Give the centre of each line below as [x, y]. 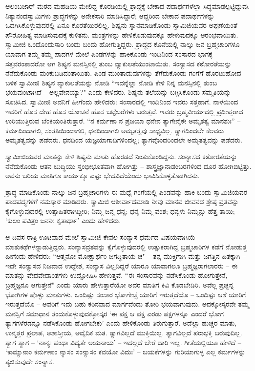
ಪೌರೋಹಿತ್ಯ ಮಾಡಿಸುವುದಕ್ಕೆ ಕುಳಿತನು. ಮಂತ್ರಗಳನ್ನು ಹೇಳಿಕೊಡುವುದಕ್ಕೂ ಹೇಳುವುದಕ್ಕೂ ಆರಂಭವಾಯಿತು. [122, 34]
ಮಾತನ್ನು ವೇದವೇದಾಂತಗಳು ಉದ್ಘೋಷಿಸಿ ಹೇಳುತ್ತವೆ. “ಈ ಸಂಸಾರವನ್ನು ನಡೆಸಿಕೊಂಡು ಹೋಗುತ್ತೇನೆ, [117, 275]
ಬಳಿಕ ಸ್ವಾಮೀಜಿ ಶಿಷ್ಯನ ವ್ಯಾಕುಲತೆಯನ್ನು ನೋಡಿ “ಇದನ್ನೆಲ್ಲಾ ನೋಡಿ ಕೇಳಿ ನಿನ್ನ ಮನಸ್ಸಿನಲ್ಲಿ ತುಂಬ [111, 82]
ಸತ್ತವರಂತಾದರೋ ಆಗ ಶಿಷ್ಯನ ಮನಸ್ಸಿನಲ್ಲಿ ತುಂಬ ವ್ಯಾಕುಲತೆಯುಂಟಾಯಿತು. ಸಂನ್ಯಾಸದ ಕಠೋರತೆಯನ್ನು [118, 63]
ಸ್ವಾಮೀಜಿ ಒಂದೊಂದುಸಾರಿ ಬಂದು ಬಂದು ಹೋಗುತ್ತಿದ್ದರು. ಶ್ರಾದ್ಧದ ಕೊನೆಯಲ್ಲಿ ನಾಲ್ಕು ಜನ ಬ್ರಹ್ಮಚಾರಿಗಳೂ [123, 44]
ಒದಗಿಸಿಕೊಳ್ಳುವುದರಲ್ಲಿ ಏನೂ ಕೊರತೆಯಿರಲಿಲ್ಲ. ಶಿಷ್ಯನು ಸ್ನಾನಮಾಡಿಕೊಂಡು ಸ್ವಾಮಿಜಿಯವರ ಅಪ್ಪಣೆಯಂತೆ [121, 25]
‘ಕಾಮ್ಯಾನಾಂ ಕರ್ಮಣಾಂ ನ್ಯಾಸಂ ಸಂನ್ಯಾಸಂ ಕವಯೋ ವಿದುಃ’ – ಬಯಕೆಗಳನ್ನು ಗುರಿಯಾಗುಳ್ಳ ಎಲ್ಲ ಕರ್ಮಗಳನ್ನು [126, 352]
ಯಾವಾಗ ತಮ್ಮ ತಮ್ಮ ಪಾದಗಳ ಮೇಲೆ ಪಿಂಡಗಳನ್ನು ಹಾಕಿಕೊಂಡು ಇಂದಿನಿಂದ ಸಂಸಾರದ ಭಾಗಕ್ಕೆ [109, 53]
